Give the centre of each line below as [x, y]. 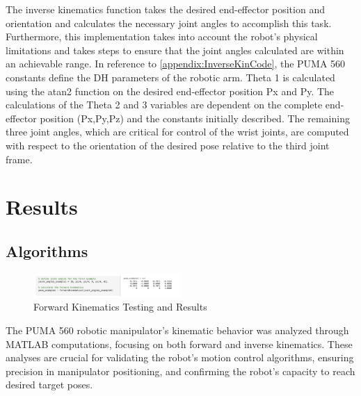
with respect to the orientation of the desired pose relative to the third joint [168, 145]
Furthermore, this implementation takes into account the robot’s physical [162, 36]
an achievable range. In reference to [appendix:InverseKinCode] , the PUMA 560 [176, 64]
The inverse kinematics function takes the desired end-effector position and [165, 9]
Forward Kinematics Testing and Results [120, 307]
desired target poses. [49, 385]
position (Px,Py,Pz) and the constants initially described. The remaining [195, 118]
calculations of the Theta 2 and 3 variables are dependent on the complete [164, 105]
